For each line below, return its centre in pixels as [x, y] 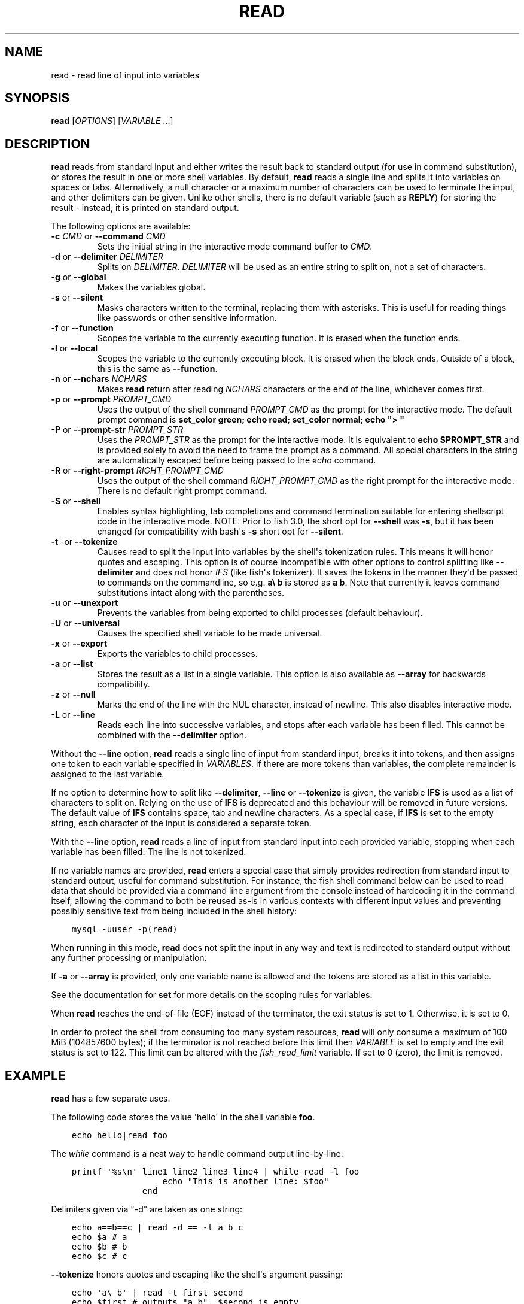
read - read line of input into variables [125, 75]
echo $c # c [99, 1256]
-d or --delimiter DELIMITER [107, 257]
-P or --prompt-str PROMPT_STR [117, 430]
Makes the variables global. [151, 287]
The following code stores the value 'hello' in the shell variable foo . [183, 1117]
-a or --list [72, 664]
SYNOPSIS [37, 98]
